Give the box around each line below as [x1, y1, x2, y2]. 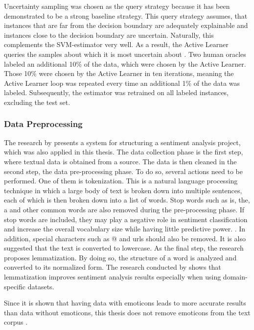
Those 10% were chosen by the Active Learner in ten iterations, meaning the [4, 68, 234, 78]
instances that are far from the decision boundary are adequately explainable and [4, 20, 248, 30]
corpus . [4, 317, 28, 327]
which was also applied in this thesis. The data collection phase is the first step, [4, 147, 243, 157]
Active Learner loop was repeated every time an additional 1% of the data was [4, 77, 240, 88]
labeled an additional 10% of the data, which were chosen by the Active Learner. [4, 58, 246, 69]
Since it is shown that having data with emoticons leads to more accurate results [4, 298, 246, 308]
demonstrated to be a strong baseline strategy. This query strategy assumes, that [4, 10, 248, 21]
